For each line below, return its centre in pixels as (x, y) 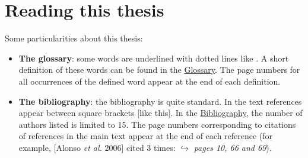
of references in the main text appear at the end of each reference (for (146, 136)
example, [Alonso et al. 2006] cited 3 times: (97, 147)
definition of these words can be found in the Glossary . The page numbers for (159, 70)
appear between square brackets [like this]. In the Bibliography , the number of (161, 113)
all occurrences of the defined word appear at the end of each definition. (150, 81)
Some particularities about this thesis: (74, 38)
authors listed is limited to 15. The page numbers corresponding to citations (157, 124)
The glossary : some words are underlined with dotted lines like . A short (154, 58)
